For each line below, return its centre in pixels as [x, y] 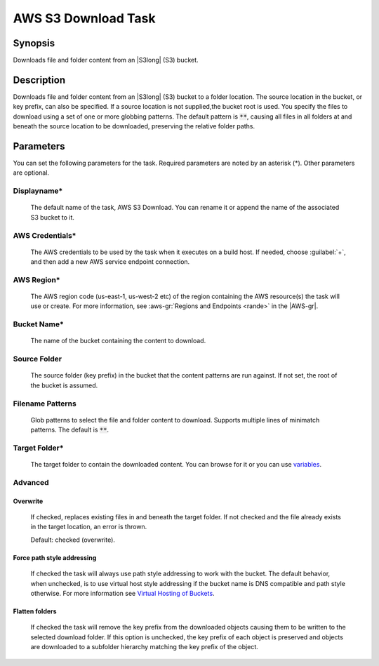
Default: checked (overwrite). [73, 540]
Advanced [31, 482]
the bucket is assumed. [64, 385]
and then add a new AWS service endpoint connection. [110, 262]
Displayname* [38, 191]
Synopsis [34, 43]
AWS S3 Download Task [84, 18]
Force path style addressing [55, 557]
